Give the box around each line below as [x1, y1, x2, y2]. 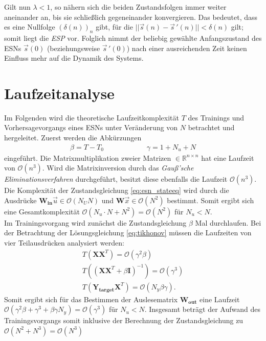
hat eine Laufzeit [201, 152, 254, 163]
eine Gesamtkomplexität [4, 206, 80, 216]
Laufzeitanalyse [4, 82, 115, 103]
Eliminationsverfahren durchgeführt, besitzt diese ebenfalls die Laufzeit [4, 174, 228, 184]
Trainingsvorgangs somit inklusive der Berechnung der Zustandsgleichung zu [4, 315, 243, 326]
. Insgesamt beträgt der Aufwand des [144, 304, 260, 314]
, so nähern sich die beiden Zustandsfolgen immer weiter [50, 2, 227, 12]
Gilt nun [4, 2, 31, 12]
